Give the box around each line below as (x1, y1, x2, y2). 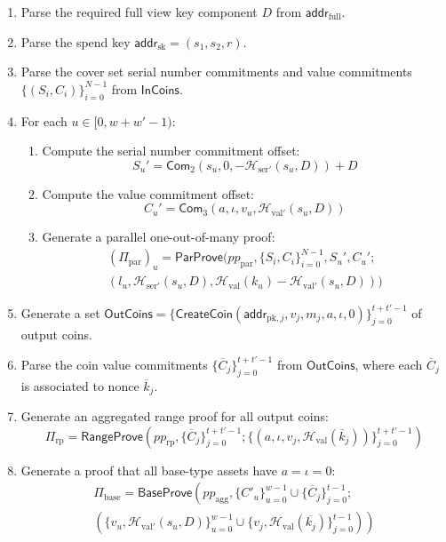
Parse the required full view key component (20, 3, 258, 20)
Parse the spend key (20, 32, 131, 51)
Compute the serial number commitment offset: (42, 141, 300, 160)
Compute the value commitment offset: (42, 184, 255, 203)
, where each (354, 355, 423, 373)
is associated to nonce (20, 376, 139, 395)
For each (20, 111, 68, 130)
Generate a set (20, 303, 100, 322)
